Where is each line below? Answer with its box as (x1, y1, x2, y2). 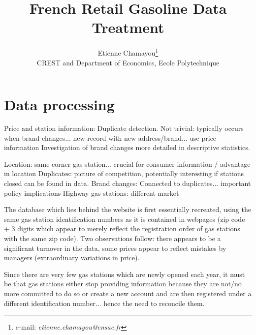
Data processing (4, 94, 115, 115)
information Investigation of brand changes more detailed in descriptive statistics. (4, 142, 250, 152)
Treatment (92, 17, 164, 37)
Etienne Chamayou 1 (97, 46, 159, 58)
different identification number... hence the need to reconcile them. (4, 298, 205, 308)
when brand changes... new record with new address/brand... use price (4, 132, 217, 143)
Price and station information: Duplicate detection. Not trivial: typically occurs (4, 123, 244, 133)
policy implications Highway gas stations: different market (4, 187, 179, 198)
